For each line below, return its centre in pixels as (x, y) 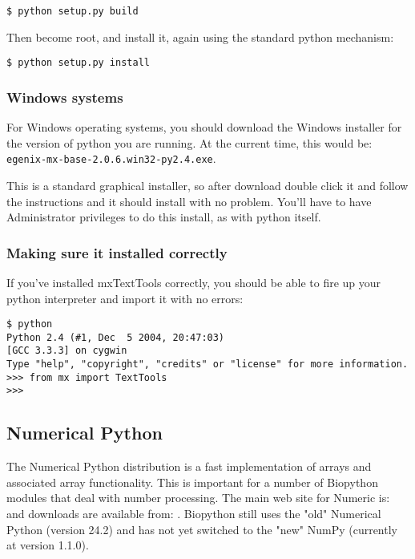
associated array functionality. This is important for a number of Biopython (192, 482)
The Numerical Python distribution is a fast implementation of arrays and (189, 466)
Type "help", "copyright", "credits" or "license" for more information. (207, 365)
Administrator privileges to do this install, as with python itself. (164, 217)
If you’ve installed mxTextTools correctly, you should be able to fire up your (194, 282)
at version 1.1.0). (48, 545)
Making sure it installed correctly (117, 252)
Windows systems (65, 97)
